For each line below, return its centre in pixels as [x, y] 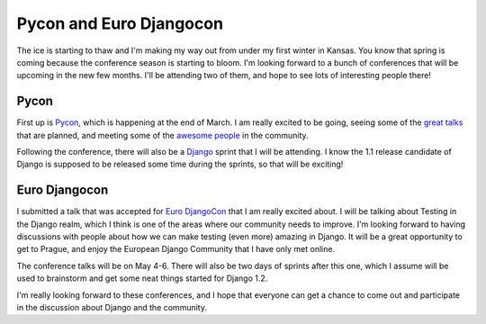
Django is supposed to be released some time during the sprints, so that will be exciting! [180, 164]
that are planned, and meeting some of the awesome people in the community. [163, 135]
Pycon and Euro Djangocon [120, 23]
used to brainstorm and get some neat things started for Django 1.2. [142, 278]
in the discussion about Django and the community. [112, 308]
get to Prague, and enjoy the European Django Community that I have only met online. [176, 249]
